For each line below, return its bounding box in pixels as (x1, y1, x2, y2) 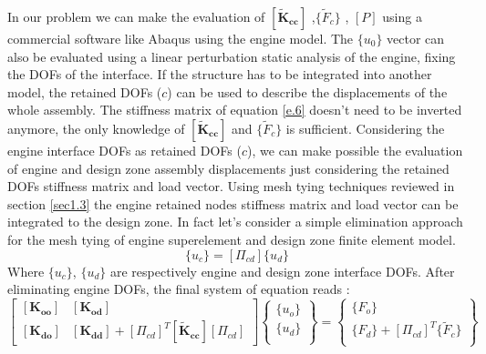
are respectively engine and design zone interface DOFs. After (109, 261, 455, 280)
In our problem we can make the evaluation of (7, 7, 265, 25)
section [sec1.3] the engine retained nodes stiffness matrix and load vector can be (7, 194, 459, 213)
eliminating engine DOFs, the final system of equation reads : (7, 279, 350, 298)
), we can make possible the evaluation (247, 140, 463, 159)
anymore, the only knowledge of (7, 118, 185, 137)
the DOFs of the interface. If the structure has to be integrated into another (7, 65, 432, 84)
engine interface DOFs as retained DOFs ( (7, 140, 242, 159)
